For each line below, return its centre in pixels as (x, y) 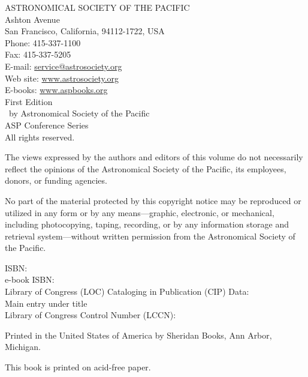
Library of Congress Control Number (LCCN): (90, 315)
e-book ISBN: (30, 279)
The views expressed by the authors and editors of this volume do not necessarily (154, 157)
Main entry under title (46, 303)
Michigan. (23, 347)
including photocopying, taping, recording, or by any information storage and (147, 224)
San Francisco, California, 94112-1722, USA (85, 31)
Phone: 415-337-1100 (43, 42)
